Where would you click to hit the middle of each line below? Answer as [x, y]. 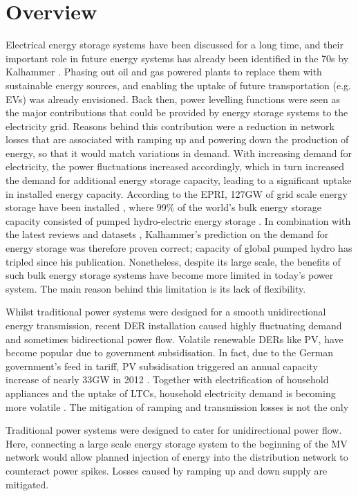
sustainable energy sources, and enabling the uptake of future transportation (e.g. [178, 85]
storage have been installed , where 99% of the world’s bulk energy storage [164, 207]
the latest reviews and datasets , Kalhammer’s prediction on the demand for [167, 234]
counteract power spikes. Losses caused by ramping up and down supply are [167, 470]
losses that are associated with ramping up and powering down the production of [177, 139]
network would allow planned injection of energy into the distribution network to [177, 457]
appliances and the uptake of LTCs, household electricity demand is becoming [171, 393]
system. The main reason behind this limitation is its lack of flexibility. [156, 288]
